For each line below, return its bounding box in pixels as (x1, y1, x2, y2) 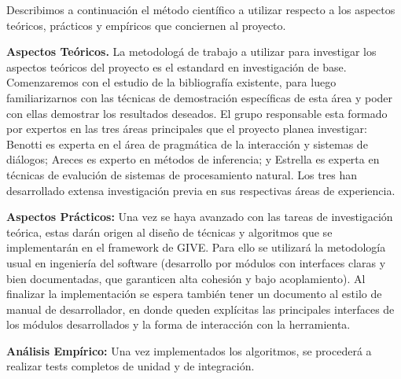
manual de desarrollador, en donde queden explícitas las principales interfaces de (6, 300, 395, 317)
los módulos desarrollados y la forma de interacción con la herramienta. (6, 316, 351, 333)
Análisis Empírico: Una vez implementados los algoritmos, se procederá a (6, 342, 372, 359)
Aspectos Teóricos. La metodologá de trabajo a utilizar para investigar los (6, 43, 377, 60)
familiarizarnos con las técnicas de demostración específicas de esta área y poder (6, 89, 393, 105)
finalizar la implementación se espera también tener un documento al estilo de (6, 285, 382, 302)
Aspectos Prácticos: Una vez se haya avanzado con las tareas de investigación (6, 208, 393, 225)
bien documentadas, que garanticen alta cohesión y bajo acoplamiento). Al (6, 270, 366, 286)
